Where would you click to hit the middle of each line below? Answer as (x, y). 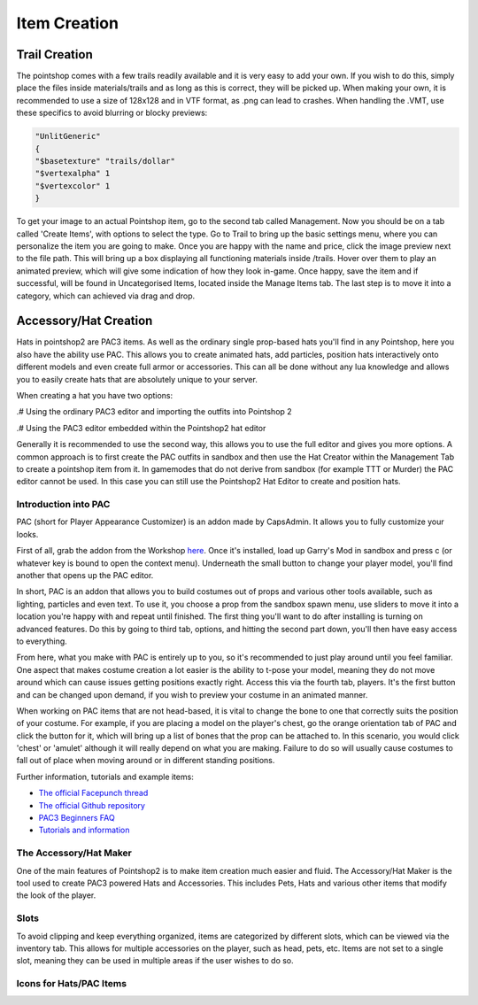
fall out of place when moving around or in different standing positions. (146, 761)
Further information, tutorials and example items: (105, 777)
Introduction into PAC (63, 505)
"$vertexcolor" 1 (73, 186)
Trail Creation (54, 54)
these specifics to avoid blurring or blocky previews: (112, 113)
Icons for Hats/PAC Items (72, 984)
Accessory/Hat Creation (85, 321)
